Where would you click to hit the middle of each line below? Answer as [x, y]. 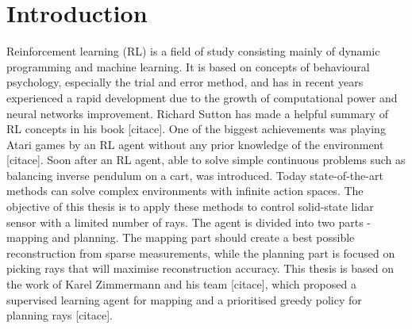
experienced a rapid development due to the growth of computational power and [202, 97]
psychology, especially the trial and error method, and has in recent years [185, 82]
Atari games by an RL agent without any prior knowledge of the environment [195, 144]
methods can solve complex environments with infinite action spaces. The [185, 191]
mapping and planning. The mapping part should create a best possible [181, 237]
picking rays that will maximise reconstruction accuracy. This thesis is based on [200, 268]
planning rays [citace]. [60, 315]
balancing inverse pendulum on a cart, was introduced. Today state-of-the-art [195, 175]
